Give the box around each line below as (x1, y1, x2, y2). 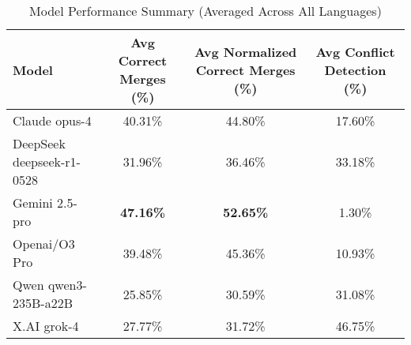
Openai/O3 (13, 234, 75, 253)
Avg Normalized (194, 42, 297, 61)
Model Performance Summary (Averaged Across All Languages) (29, 2, 382, 20)
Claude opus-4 (13, 111, 92, 129)
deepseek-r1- (13, 152, 81, 171)
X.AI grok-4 (13, 317, 79, 335)
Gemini (13, 193, 53, 212)
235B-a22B (13, 294, 73, 312)
